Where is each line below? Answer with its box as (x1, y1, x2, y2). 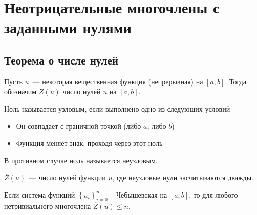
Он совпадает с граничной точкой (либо (16, 120, 141, 131)
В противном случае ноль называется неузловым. (4, 155, 158, 165)
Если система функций (4, 189, 75, 200)
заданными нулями (4, 17, 132, 38)
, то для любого (189, 189, 238, 200)
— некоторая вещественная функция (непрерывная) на (32, 76, 203, 87)
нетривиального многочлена (4, 200, 91, 211)
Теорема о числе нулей (4, 52, 118, 68)
